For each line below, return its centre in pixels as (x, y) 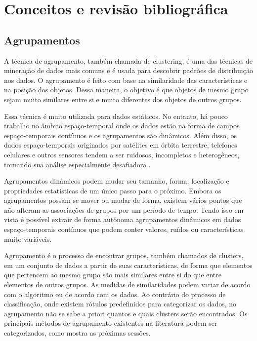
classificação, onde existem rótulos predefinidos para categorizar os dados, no (120, 304)
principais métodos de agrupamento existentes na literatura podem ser (111, 323)
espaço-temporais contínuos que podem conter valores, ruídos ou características (124, 229)
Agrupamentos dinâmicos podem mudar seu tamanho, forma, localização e (117, 181)
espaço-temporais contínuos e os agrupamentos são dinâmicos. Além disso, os (120, 135)
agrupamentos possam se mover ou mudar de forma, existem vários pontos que (123, 200)
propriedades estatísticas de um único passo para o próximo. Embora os (113, 190)
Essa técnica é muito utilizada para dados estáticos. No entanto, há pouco (116, 116)
